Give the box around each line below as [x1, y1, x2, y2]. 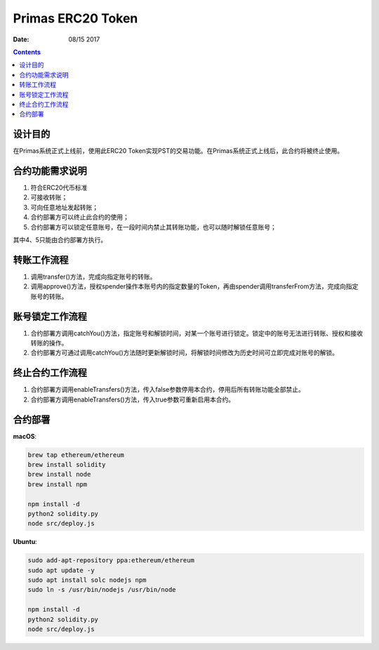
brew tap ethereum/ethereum [27, 451, 124, 459]
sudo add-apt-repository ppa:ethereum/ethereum [27, 557, 194, 564]
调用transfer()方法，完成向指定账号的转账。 [30, 272, 157, 281]
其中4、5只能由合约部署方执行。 [13, 236, 107, 244]
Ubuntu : [13, 538, 38, 546]
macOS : [13, 432, 37, 440]
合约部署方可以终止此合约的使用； [30, 213, 129, 221]
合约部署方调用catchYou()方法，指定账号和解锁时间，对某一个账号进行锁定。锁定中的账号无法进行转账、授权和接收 [30, 329, 363, 337]
